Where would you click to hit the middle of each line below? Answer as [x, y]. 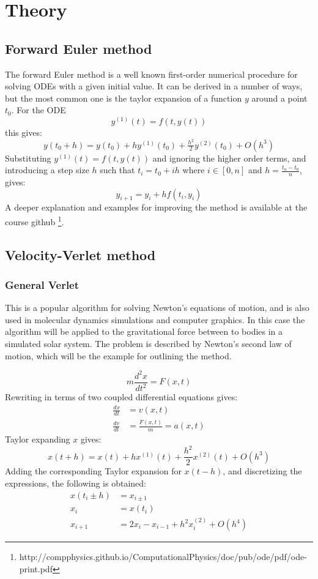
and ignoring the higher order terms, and [229, 158]
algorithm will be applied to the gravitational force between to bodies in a [144, 331]
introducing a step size [47, 170]
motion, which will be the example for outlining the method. [118, 355]
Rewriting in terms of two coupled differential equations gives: [121, 397]
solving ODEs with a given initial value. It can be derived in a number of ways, [154, 86]
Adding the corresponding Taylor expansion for [93, 471]
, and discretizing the [262, 471]
